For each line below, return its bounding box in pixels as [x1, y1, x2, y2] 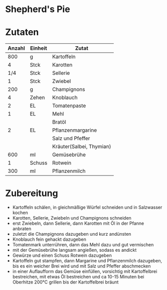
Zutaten [5, 27, 39, 38]
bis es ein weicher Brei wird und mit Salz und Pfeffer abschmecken [12, 263, 151, 269]
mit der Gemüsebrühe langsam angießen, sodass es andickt [12, 247, 137, 253]
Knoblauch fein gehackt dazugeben [12, 236, 87, 242]
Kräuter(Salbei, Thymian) [52, 143, 111, 150]
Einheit [30, 45, 48, 52]
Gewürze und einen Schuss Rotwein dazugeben [12, 252, 112, 258]
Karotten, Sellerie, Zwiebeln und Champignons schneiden [12, 215, 132, 221]
